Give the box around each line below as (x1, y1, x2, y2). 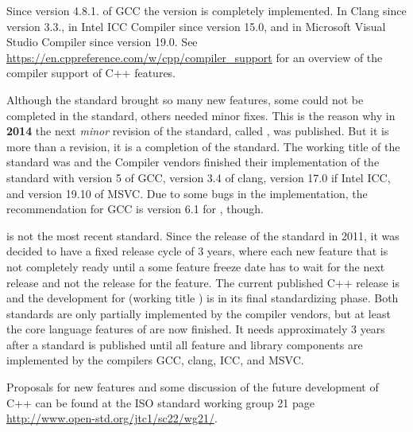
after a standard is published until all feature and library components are (6, 336, 363, 352)
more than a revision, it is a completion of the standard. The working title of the (6, 138, 400, 154)
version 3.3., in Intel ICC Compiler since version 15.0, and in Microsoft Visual (6, 18, 386, 34)
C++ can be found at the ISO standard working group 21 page (6, 394, 315, 411)
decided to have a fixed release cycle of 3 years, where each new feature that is (6, 243, 388, 259)
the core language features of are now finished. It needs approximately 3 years (6, 321, 385, 337)
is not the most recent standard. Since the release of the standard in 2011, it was (6, 227, 399, 243)
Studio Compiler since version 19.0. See (6, 33, 198, 50)
